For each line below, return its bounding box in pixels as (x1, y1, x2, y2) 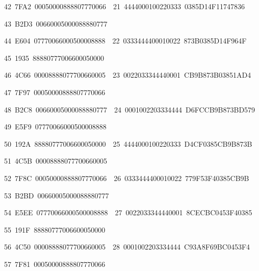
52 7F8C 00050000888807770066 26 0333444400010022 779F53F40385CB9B (4, 172, 249, 183)
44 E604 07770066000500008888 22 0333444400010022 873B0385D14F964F (4, 35, 247, 46)
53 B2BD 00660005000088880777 (4, 190, 109, 200)
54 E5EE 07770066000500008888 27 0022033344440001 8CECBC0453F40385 (4, 207, 252, 218)
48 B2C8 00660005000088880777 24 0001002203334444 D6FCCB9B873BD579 (4, 104, 255, 115)
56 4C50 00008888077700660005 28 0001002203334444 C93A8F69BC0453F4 (4, 241, 250, 252)
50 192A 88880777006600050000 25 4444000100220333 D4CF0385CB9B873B (4, 138, 252, 149)
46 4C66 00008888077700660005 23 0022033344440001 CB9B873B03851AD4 (4, 70, 251, 80)
